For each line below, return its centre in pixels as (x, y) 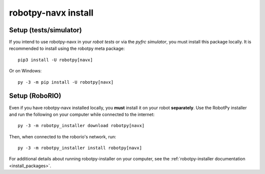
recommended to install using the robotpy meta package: (67, 48)
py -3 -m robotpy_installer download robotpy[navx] (81, 126)
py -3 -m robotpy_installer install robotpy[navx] (80, 148)
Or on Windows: (25, 71)
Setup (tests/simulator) (45, 30)
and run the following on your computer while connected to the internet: (82, 114)
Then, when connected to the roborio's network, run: (63, 136)
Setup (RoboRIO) (35, 96)
